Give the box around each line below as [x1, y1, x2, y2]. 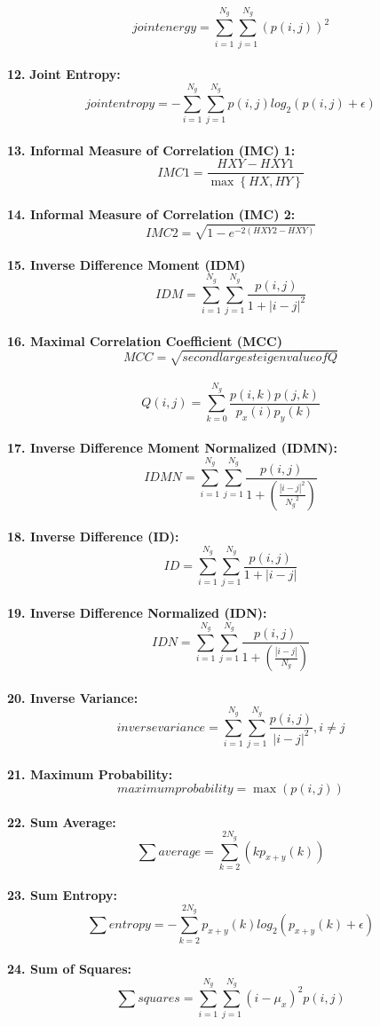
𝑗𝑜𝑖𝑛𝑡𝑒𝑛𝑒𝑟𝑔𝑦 [131, 21, 197, 35]
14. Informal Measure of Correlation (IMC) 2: [7, 205, 296, 224]
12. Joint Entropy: [7, 65, 121, 83]
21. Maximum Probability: [7, 764, 173, 783]
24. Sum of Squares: [7, 959, 131, 978]
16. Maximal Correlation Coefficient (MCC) [7, 331, 282, 350]
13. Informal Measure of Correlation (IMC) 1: [7, 140, 296, 159]
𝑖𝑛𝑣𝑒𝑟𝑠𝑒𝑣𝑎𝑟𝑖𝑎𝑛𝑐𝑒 [116, 721, 206, 734]
